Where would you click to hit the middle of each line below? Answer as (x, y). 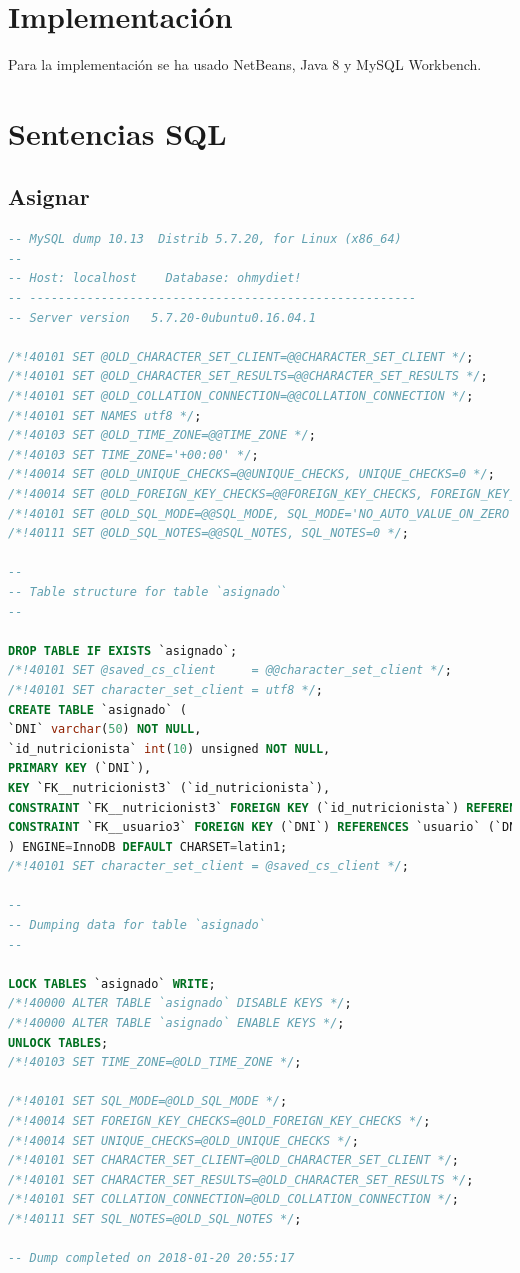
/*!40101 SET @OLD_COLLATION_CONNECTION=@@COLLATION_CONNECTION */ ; (241, 396)
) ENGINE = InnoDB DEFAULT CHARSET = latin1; (148, 846)
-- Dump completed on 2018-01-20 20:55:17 (151, 1258)
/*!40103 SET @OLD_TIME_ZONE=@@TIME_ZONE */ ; (162, 435)
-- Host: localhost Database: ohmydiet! (155, 278)
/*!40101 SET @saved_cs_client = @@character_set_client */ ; (230, 670)
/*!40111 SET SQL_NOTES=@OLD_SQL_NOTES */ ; (155, 1218)
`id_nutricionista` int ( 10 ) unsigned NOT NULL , (169, 748)
